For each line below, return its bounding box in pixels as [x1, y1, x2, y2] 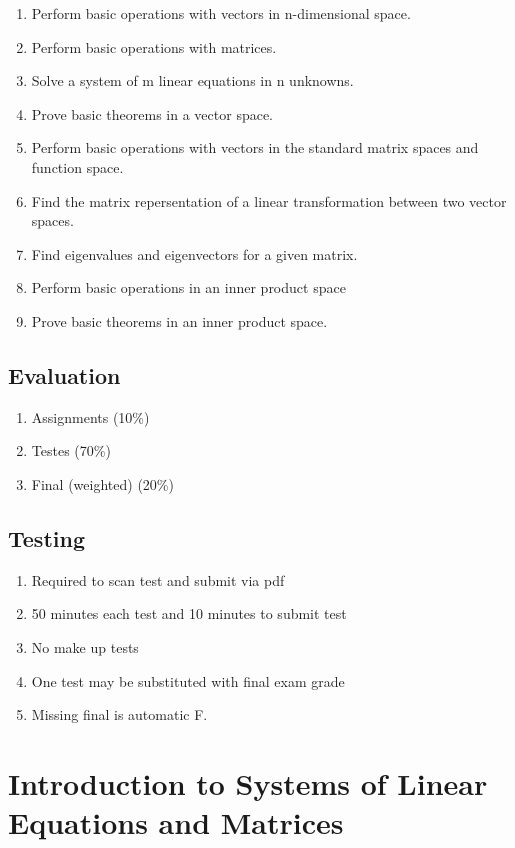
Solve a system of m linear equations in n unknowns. [31, 70, 354, 91]
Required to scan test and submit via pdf [31, 569, 285, 590]
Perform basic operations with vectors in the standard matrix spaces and [31, 137, 479, 158]
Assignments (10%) [31, 406, 150, 427]
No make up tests [31, 636, 139, 657]
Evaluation [8, 359, 121, 390]
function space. [31, 156, 124, 177]
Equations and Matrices [8, 802, 344, 843]
